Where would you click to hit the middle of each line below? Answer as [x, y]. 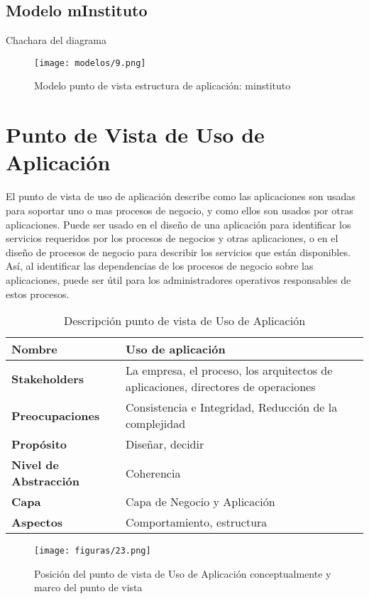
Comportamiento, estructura [197, 522]
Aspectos [37, 522]
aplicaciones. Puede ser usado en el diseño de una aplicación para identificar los [178, 224]
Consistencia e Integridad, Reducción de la [232, 407]
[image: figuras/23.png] [93, 551]
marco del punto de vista [88, 587]
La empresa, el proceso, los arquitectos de [229, 370]
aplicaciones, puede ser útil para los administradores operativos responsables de [178, 279]
